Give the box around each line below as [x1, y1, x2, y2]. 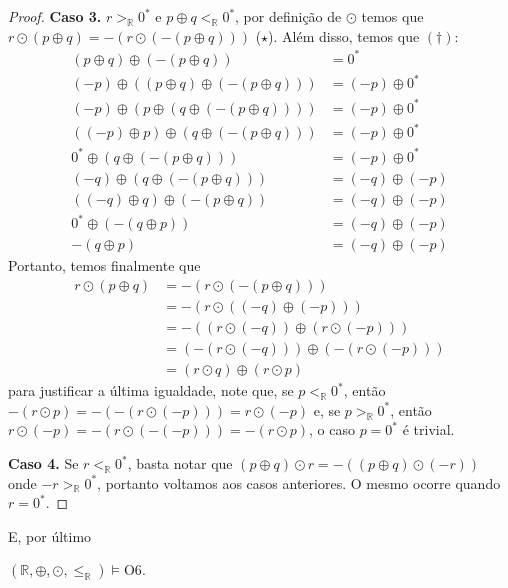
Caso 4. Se [8, 453, 79, 473]
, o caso [309, 419, 355, 440]
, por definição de [235, 6, 342, 26]
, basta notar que [127, 453, 233, 473]
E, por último [8, 525, 92, 546]
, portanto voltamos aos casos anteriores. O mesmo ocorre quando [97, 472, 501, 493]
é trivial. [402, 419, 455, 440]
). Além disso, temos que [268, 25, 420, 46]
